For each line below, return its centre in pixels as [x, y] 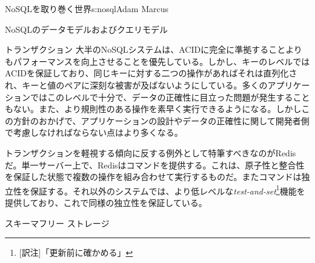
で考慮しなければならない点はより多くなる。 [94, 132]
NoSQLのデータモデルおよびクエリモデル [86, 29]
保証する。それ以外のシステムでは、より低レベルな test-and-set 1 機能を [167, 190]
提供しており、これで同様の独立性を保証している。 [106, 202]
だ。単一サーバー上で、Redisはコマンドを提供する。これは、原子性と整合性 [155, 165]
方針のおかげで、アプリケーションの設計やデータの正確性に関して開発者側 [161, 120]
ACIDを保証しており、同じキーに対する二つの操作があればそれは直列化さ [151, 73]
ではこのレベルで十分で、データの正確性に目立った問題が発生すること [170, 97]
